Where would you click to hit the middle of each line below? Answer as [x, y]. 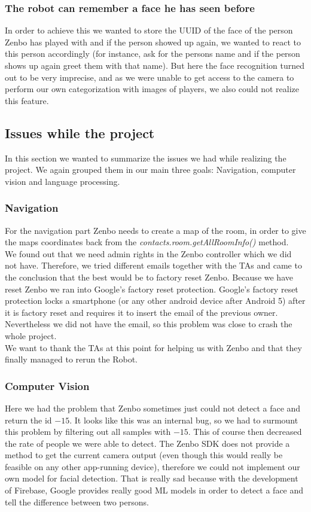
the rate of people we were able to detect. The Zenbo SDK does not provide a [147, 443]
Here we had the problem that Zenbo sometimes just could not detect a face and [153, 408]
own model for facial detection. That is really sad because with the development [152, 478]
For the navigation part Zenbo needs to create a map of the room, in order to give [155, 230]
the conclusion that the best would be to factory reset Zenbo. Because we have [149, 277]
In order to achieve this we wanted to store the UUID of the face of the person [149, 30]
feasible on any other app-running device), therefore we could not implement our [153, 466]
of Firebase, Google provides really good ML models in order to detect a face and [154, 490]
